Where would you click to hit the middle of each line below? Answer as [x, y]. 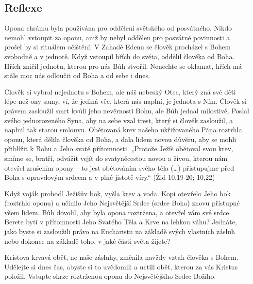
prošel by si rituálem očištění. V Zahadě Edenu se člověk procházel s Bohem [118, 47]
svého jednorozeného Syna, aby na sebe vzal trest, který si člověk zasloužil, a [119, 120]
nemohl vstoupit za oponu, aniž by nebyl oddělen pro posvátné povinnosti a [117, 37]
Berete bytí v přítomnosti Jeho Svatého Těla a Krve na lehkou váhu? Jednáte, [121, 222]
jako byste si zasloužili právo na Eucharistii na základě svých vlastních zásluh [120, 231]
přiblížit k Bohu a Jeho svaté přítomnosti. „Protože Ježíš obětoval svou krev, [119, 149]
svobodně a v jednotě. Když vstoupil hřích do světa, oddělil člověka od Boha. [119, 56]
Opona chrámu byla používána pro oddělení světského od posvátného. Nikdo [118, 28]
